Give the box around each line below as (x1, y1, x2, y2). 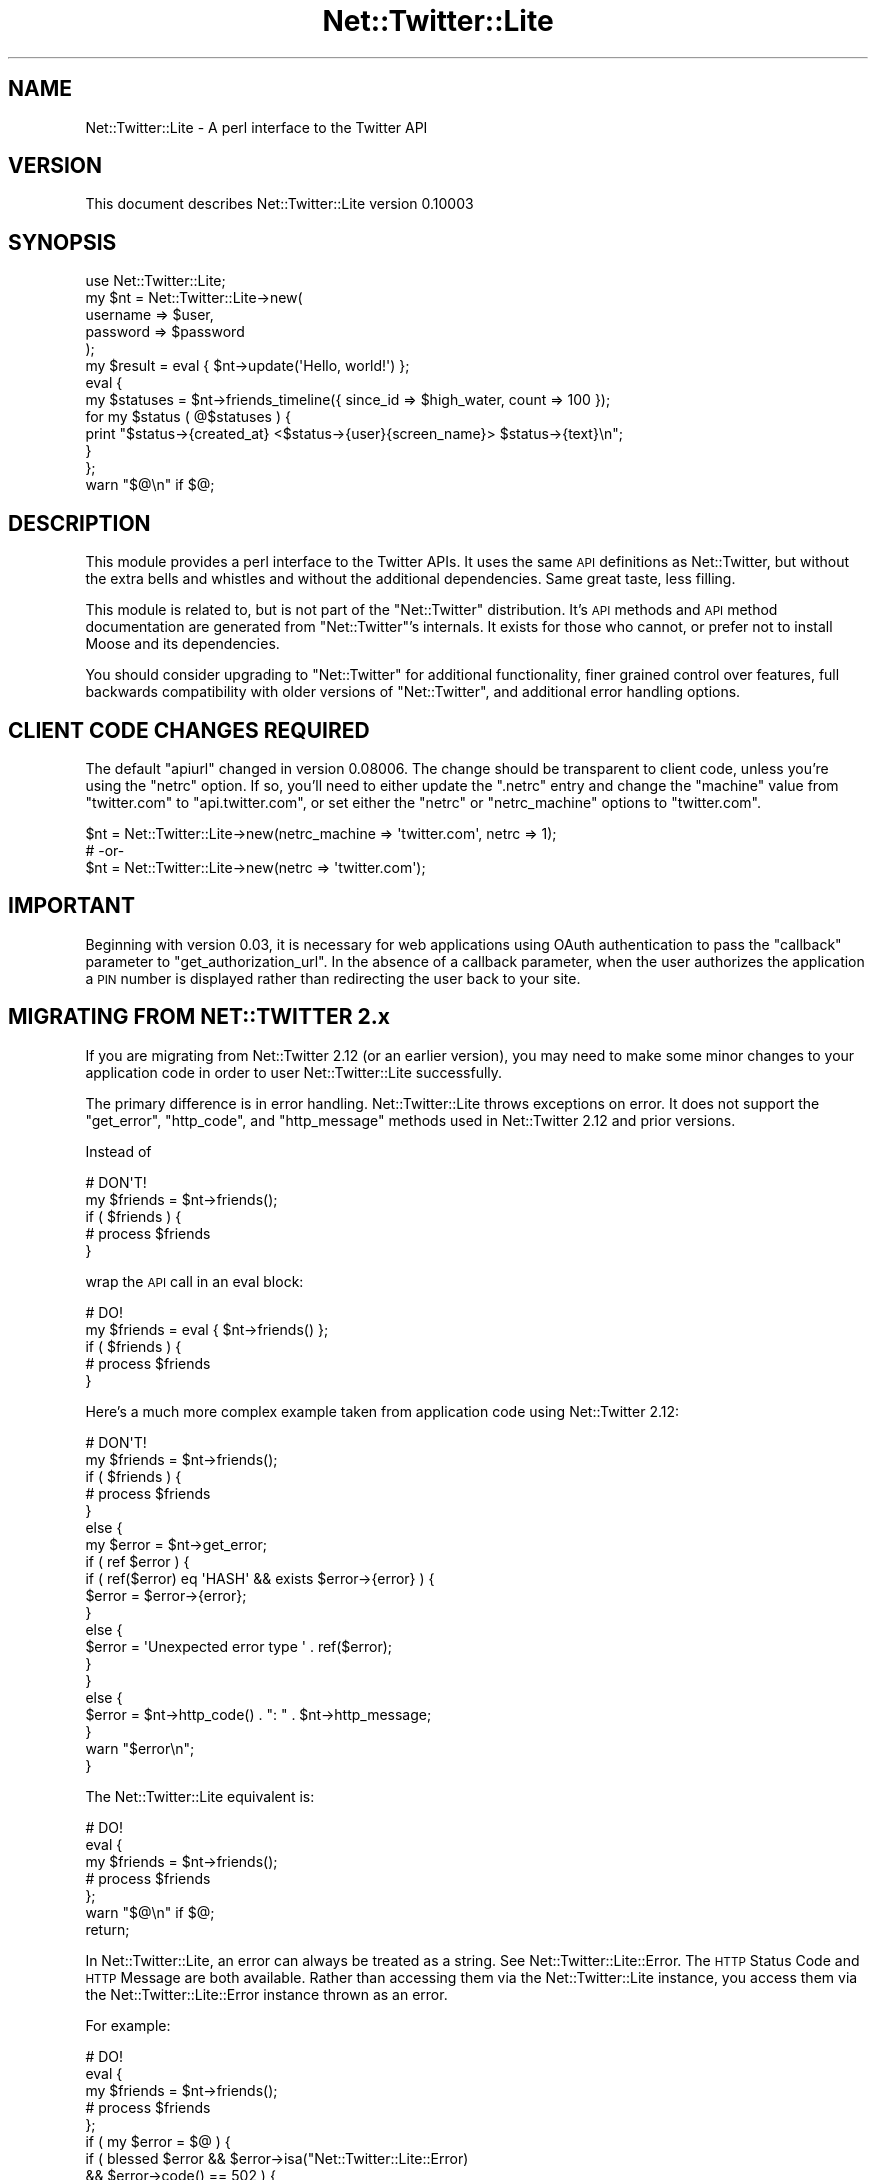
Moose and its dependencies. (85, 635, 280, 653)
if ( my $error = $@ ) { (85, 2132, 231, 2150)
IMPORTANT (8, 893, 135, 919)
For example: (85, 2016, 171, 2034)
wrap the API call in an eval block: (85, 1272, 304, 1290)
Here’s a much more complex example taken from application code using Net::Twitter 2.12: (85, 1402, 680, 1420)
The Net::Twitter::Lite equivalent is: (85, 1787, 315, 1805)
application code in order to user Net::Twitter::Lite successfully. (85, 1063, 503, 1081)
